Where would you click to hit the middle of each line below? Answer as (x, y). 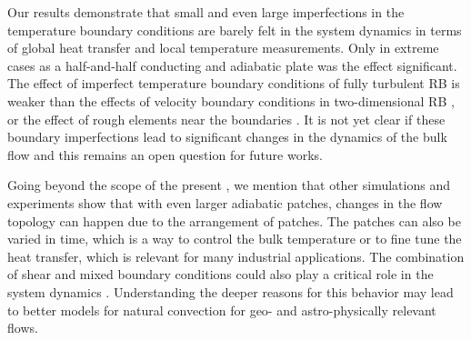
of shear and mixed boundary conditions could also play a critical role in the (220, 274)
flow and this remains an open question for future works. (165, 154)
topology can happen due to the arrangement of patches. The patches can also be (234, 220)
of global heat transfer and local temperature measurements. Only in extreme (223, 48)
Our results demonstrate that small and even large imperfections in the (206, 12)
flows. (23, 328)
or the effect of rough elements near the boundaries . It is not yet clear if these (226, 119)
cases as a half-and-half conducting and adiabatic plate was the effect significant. (232, 65)
